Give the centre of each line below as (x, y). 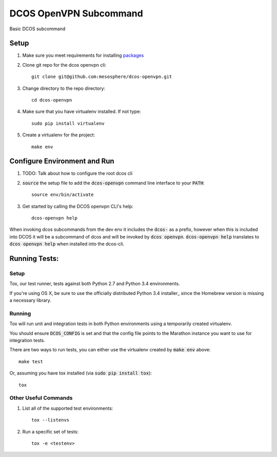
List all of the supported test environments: (68, 408)
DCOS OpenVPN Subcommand (76, 13)
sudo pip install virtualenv (68, 123)
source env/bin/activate (63, 195)
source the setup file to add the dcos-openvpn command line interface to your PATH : (113, 183)
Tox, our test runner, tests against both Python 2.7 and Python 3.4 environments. (95, 284)
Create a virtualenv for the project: (59, 135)
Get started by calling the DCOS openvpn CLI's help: (78, 206)
